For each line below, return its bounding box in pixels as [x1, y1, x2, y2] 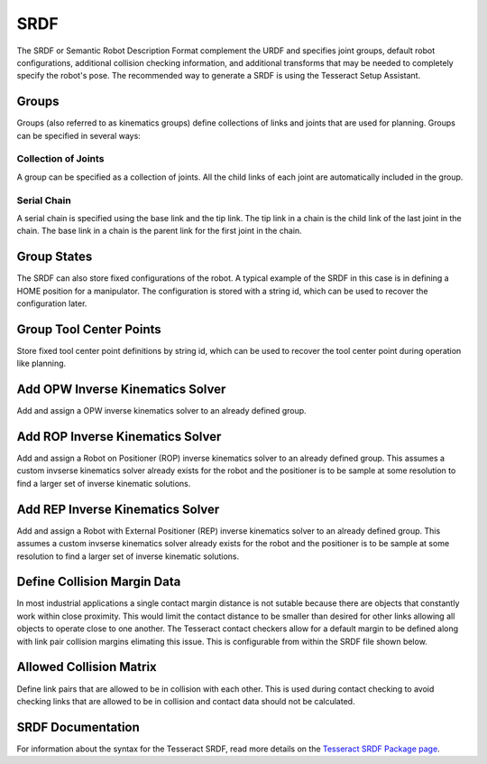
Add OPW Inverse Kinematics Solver [16, 382, 226, 397]
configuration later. [16, 298, 87, 309]
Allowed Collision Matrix [16, 659, 157, 675]
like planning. [16, 358, 67, 369]
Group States [16, 249, 93, 265]
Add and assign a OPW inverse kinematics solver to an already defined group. [16, 405, 307, 416]
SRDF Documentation [16, 719, 140, 735]
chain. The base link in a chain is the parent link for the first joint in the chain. [16, 226, 302, 237]
